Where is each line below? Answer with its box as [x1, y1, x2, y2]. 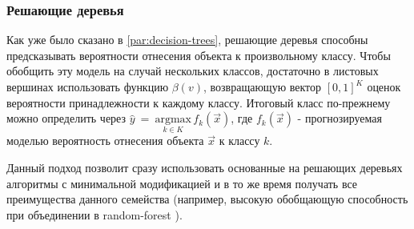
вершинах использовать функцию [6, 78, 169, 94]
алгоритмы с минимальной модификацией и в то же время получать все [6, 175, 358, 191]
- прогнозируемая [297, 110, 382, 127]
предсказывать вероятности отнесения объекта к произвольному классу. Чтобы [6, 46, 391, 63]
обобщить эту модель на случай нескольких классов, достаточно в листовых [6, 62, 379, 79]
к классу [219, 132, 260, 149]
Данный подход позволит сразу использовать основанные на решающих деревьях [6, 159, 403, 175]
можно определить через [6, 110, 127, 127]
